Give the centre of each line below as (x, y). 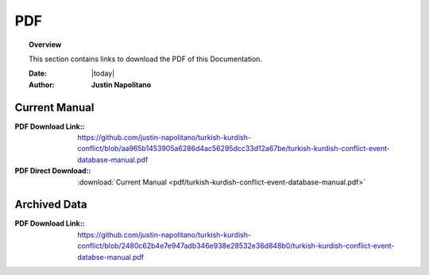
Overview (45, 45)
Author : (42, 84)
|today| (103, 74)
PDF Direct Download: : (53, 171)
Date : (38, 74)
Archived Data (51, 205)
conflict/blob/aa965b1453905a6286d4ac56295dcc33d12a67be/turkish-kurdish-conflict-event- (234, 149)
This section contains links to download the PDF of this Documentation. (145, 59)
